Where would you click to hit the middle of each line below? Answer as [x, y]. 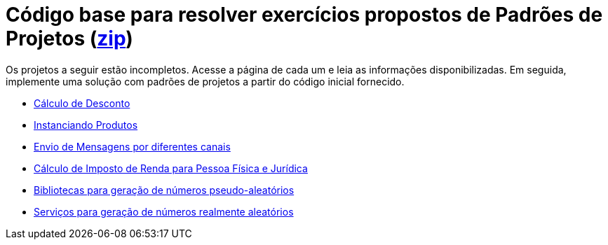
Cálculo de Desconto [82, 103]
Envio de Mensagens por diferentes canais [132, 146]
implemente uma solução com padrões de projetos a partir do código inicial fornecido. [205, 81]
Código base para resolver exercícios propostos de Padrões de [304, 15]
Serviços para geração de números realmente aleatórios [164, 211]
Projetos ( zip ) [69, 38]
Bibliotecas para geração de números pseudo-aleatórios [164, 190]
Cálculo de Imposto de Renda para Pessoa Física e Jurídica [171, 168]
